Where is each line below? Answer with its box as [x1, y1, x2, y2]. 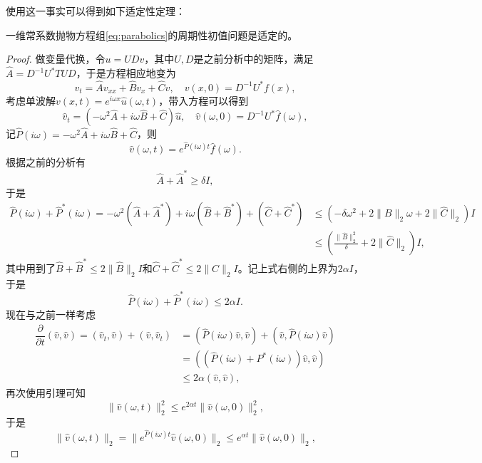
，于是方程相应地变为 [76, 66, 176, 80]
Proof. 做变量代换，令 [6, 51, 106, 66]
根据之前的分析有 [6, 155, 86, 170]
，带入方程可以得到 [158, 93, 249, 108]
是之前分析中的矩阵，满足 [193, 51, 314, 66]
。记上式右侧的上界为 [237, 261, 338, 276]
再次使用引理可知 [6, 385, 86, 400]
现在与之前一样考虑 [6, 307, 96, 322]
